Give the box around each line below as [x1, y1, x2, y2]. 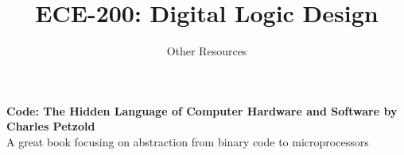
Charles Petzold [6, 118, 95, 134]
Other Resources [166, 43, 247, 59]
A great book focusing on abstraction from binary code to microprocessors [6, 133, 369, 149]
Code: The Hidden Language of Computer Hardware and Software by [6, 102, 398, 119]
